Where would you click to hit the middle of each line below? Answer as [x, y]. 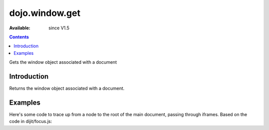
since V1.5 [59, 28]
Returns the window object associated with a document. [67, 88]
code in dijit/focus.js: [31, 122]
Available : [20, 28]
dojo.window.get [45, 13]
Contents [19, 37]
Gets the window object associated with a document [63, 62]
